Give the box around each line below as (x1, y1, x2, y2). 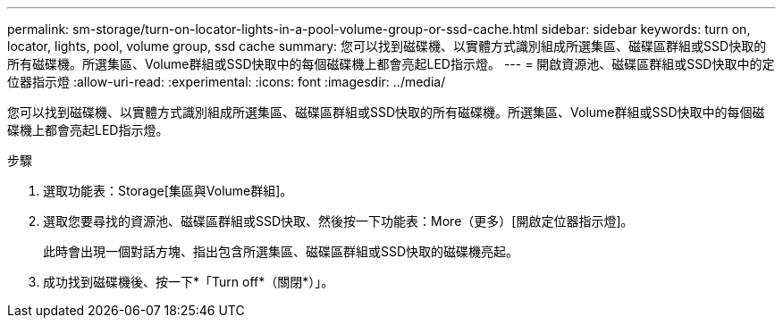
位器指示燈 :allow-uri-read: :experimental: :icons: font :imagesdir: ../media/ (7, 74, 446, 89)
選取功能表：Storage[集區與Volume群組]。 (43, 183, 293, 198)
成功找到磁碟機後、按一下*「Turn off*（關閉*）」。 (43, 274, 334, 289)
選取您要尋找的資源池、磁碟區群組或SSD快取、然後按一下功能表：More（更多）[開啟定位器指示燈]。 (43, 213, 634, 229)
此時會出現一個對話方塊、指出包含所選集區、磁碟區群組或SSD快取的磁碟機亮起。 (43, 244, 519, 259)
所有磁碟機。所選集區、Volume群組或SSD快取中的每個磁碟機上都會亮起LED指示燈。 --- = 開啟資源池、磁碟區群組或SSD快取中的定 (7, 56, 775, 71)
